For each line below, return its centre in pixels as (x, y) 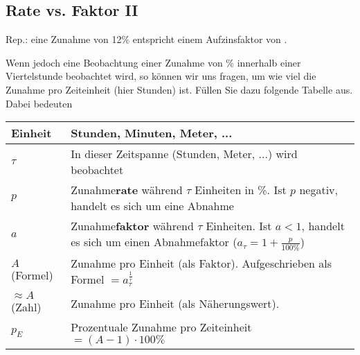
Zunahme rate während (127, 190)
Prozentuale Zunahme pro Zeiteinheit (161, 327)
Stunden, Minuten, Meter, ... (152, 133)
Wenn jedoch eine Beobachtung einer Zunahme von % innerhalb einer (153, 62)
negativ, (318, 190)
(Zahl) (26, 307)
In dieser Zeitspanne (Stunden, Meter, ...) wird (184, 154)
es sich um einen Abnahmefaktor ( (154, 242)
